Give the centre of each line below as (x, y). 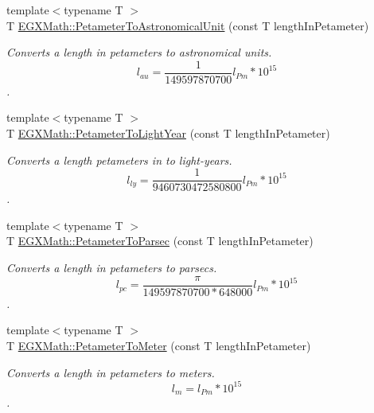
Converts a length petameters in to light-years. (119, 160)
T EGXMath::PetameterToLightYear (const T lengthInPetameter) (168, 133)
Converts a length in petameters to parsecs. (112, 268)
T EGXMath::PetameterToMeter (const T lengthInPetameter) (159, 345)
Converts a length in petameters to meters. (111, 372)
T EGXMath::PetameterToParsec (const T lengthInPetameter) (160, 241)
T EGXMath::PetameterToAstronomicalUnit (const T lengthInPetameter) (188, 25)
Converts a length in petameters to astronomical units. (139, 52)
